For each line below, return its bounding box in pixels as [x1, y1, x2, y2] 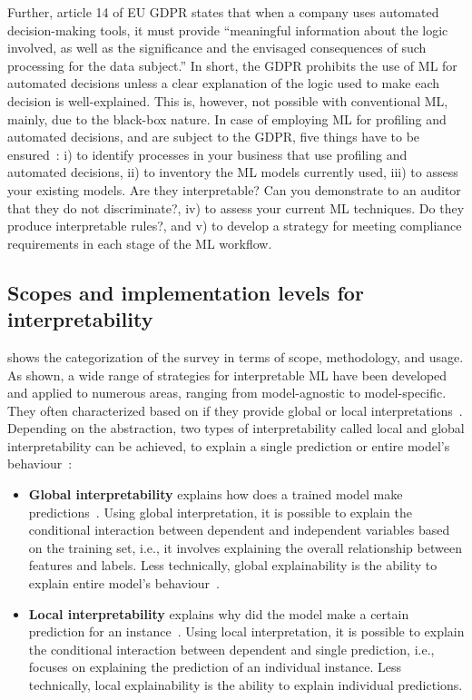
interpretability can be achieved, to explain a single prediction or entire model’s [7, 436, 450, 455]
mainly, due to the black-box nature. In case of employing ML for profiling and [7, 109, 447, 128]
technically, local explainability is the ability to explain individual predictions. [28, 675, 463, 694]
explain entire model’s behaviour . [28, 574, 220, 593]
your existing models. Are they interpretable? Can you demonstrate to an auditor [7, 180, 461, 199]
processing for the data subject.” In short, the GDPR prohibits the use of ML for [7, 55, 457, 74]
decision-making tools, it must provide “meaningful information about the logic [7, 20, 448, 39]
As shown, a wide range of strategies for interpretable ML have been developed [7, 365, 447, 384]
